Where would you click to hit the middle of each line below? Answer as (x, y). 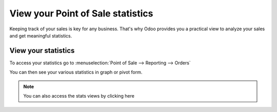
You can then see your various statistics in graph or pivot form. (76, 72)
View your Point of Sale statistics (81, 13)
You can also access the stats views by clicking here (79, 96)
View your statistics (42, 51)
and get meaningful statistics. (41, 35)
